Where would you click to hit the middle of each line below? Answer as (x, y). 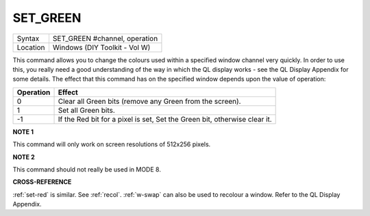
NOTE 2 (24, 157)
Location (31, 47)
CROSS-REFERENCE (42, 182)
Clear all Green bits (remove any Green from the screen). (149, 101)
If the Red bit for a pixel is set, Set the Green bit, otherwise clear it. (165, 119)
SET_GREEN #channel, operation (105, 38)
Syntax (28, 38)
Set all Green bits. (87, 110)
